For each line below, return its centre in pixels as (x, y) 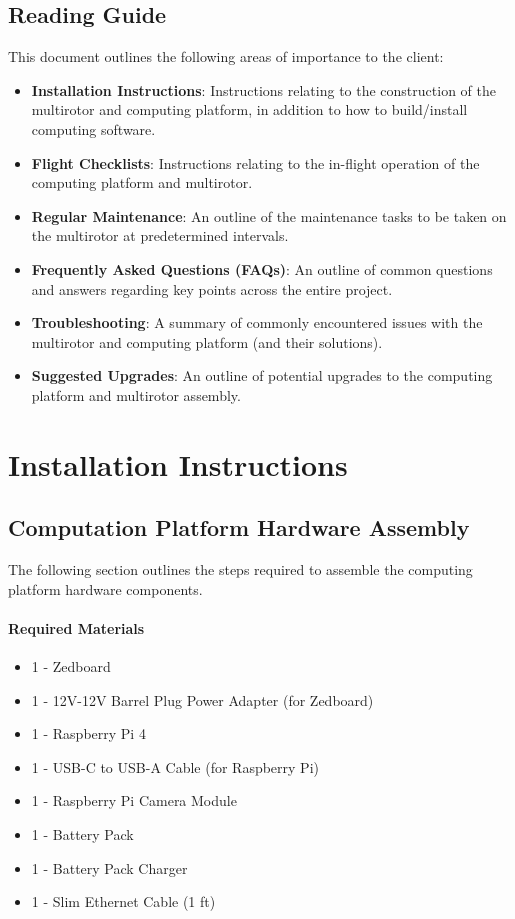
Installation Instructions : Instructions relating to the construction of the (263, 89)
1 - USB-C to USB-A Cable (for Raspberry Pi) (175, 766)
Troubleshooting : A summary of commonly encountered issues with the (257, 322)
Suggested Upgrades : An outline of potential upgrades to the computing (262, 375)
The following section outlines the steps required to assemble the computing (240, 569)
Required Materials (76, 627)
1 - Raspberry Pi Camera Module (134, 800)
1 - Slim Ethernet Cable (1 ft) (123, 901)
